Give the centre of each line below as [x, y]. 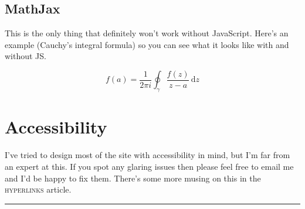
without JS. [26, 56]
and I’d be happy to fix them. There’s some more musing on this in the [133, 178]
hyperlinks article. [38, 189]
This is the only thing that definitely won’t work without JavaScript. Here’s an [147, 33]
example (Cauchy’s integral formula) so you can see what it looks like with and [147, 44]
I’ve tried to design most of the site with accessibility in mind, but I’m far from [148, 155]
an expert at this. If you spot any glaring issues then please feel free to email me [149, 166]
